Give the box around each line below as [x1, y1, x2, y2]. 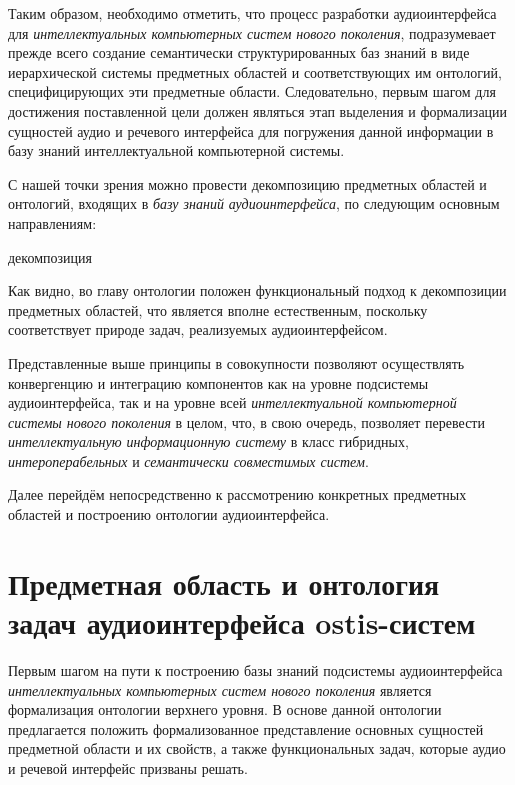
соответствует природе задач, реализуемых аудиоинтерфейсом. [8, 319, 388, 340]
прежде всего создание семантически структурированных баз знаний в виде [8, 42, 470, 63]
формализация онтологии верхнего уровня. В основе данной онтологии [8, 699, 442, 720]
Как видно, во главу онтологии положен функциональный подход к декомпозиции [8, 280, 507, 301]
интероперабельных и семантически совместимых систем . [8, 450, 369, 471]
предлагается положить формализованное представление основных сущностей [8, 718, 484, 739]
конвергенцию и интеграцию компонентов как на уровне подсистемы [8, 372, 429, 393]
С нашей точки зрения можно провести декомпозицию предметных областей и [8, 173, 487, 194]
